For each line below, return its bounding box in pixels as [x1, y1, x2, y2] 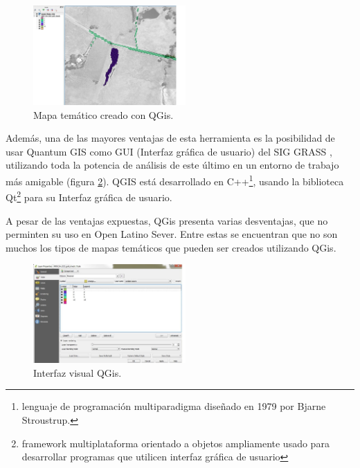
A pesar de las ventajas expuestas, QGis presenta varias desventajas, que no [6, 213, 328, 227]
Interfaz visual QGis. [33, 365, 122, 380]
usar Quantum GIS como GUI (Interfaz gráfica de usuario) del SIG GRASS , [6, 144, 332, 158]
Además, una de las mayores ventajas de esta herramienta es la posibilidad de [6, 131, 335, 145]
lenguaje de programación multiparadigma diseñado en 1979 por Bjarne [21, 399, 326, 413]
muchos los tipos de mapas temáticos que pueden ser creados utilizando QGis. [6, 240, 336, 254]
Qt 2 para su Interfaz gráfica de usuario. [6, 188, 172, 204]
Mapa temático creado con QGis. [33, 107, 174, 122]
